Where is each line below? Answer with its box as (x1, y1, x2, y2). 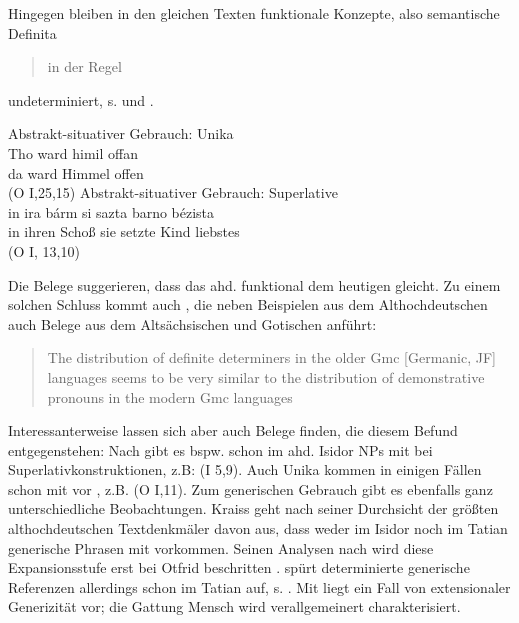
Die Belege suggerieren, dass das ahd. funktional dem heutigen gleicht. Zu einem (8, 274, 501, 295)
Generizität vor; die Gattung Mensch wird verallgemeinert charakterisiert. (8, 596, 461, 617)
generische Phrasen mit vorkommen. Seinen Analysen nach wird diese (8, 537, 434, 558)
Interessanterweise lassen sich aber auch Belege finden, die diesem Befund (8, 420, 458, 441)
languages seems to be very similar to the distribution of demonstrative (47, 366, 485, 387)
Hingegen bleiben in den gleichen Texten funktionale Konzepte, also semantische (8, 3, 500, 23)
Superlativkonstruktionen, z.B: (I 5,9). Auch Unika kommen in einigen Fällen (8, 459, 482, 480)
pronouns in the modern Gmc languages (47, 386, 293, 407)
